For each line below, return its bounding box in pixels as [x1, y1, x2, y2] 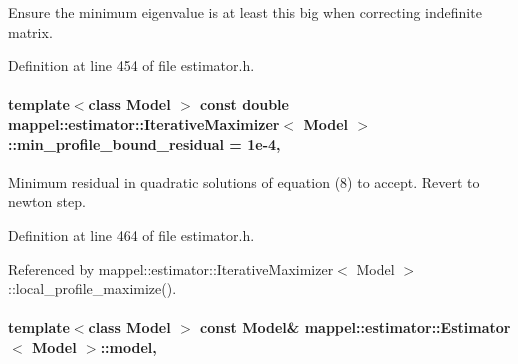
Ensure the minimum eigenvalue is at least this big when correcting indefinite [8, 2, 482, 22]
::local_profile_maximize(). [8, 278, 177, 299]
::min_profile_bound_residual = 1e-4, [8, 133, 281, 154]
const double [200, 94, 289, 115]
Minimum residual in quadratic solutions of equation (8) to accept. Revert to [8, 171, 480, 192]
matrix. [8, 21, 53, 42]
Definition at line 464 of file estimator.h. [8, 224, 255, 245]
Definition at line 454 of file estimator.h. [8, 55, 255, 76]
